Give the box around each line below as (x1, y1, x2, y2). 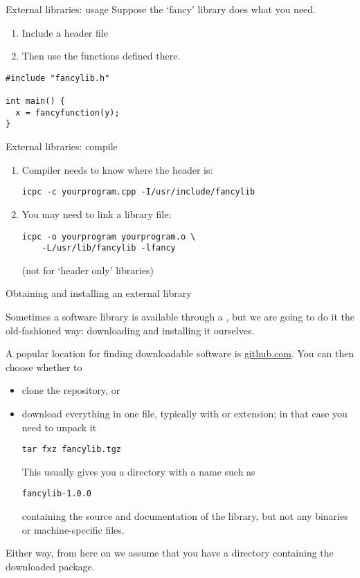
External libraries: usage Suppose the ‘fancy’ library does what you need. (6, 2, 316, 16)
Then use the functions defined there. (21, 48, 181, 63)
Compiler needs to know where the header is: (21, 162, 213, 177)
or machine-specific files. (21, 522, 125, 536)
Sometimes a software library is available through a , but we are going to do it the (6, 309, 355, 323)
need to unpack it (21, 419, 97, 434)
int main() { (6, 96, 65, 107)
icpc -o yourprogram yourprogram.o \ (21, 231, 196, 242)
